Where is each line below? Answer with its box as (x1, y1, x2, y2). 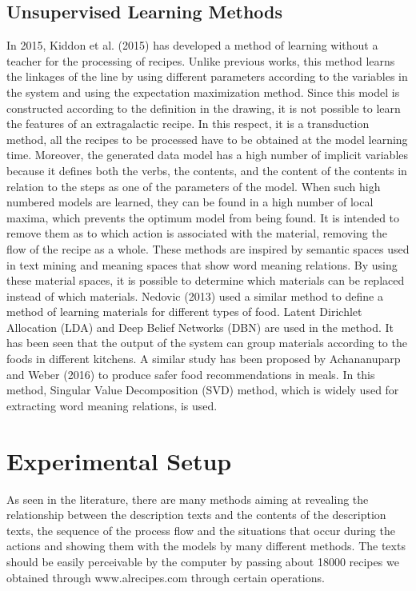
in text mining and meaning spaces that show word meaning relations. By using (6, 256, 398, 273)
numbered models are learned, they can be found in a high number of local (6, 194, 374, 210)
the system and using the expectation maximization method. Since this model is (6, 83, 400, 100)
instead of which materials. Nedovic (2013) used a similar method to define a (6, 287, 383, 304)
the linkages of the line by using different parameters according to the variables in (6, 68, 408, 85)
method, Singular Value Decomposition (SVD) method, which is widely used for (6, 381, 399, 398)
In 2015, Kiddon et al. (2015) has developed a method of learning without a (6, 37, 378, 54)
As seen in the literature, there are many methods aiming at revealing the (6, 490, 369, 507)
